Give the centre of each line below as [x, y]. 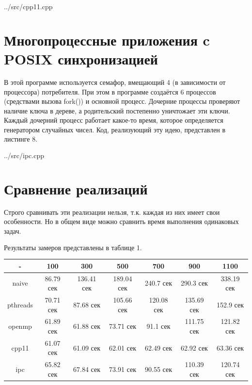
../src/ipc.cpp [24, 155]
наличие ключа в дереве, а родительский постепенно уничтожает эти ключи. [117, 110]
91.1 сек [158, 326]
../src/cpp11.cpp [28, 6]
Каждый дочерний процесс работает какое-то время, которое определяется [114, 120]
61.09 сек [87, 347]
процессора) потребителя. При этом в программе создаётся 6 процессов [110, 91]
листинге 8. [21, 139]
